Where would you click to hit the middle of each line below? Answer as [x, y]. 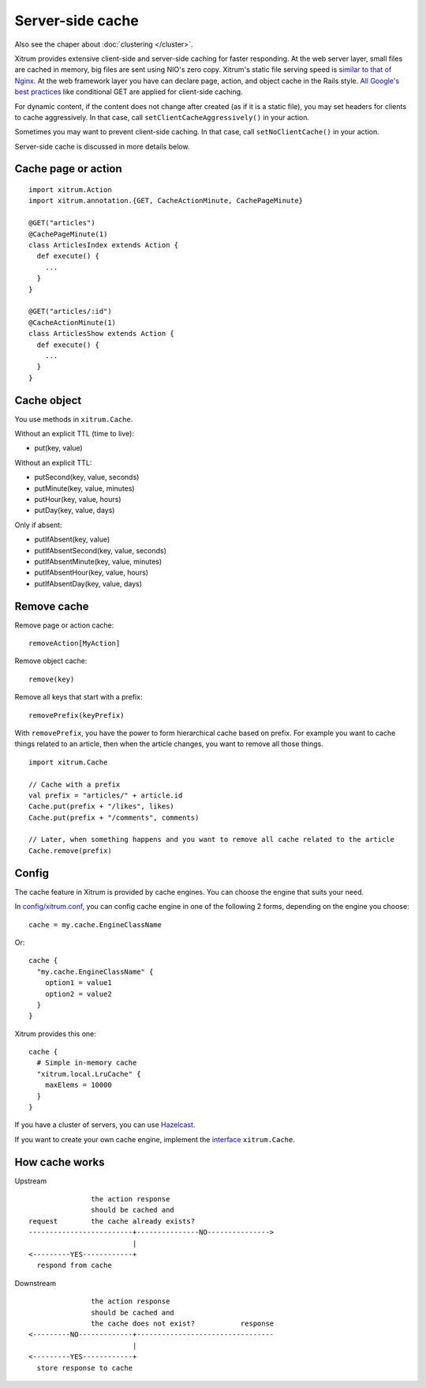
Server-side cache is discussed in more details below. [102, 146]
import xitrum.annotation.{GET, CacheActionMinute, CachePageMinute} [166, 201]
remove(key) [52, 679]
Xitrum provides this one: [55, 1033]
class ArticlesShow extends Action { [102, 334]
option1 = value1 [78, 983]
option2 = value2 [78, 994]
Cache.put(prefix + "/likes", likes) [102, 807]
